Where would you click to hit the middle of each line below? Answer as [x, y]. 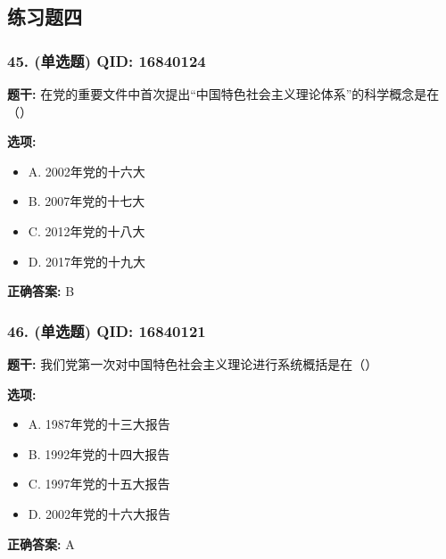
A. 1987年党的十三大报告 [99, 424]
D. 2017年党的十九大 [87, 261]
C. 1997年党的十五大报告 [99, 484]
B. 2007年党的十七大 [87, 201]
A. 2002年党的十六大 [87, 171]
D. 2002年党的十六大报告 [99, 513]
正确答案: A [41, 543]
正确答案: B [41, 291]
